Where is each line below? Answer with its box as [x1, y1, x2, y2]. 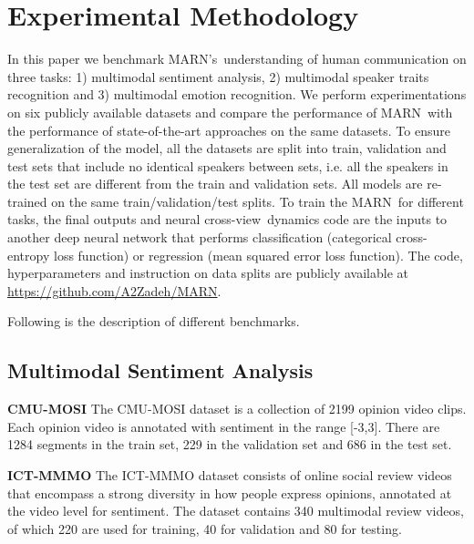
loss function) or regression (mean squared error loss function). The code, [53, 245, 463, 264]
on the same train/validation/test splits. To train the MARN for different [51, 191, 464, 210]
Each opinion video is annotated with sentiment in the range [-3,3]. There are [7, 416, 440, 436]
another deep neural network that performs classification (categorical [7, 228, 392, 247]
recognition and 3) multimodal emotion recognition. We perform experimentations [7, 85, 467, 104]
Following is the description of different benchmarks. [7, 312, 300, 331]
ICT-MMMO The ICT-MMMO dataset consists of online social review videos [7, 466, 452, 485]
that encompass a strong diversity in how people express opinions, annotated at [7, 483, 452, 502]
